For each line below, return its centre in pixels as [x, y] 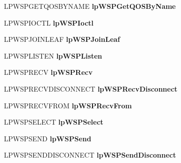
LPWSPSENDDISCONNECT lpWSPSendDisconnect [90, 155]
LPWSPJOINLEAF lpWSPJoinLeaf [62, 39]
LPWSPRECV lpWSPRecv [48, 72]
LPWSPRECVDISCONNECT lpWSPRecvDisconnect [91, 88]
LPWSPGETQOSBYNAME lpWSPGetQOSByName [90, 6]
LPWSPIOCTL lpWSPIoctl [49, 22]
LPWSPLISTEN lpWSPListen [53, 55]
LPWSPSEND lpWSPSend [48, 138]
